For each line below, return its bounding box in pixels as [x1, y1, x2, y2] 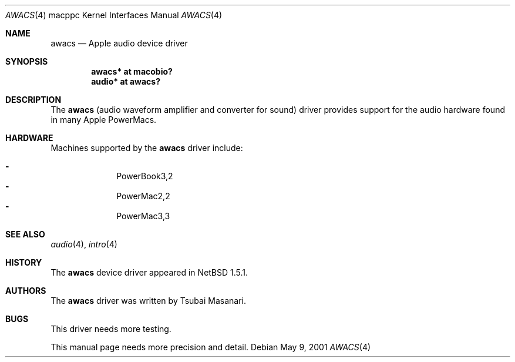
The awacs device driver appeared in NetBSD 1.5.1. [51, 267, 248, 277]
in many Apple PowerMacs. [51, 115, 157, 125]
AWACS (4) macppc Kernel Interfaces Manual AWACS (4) [5, 10, 223, 20]
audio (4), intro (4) [51, 239, 117, 249]
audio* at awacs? [91, 76, 160, 86]
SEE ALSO [5, 229, 45, 239]
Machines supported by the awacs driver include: [51, 143, 243, 153]
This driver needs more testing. [51, 324, 171, 334]
